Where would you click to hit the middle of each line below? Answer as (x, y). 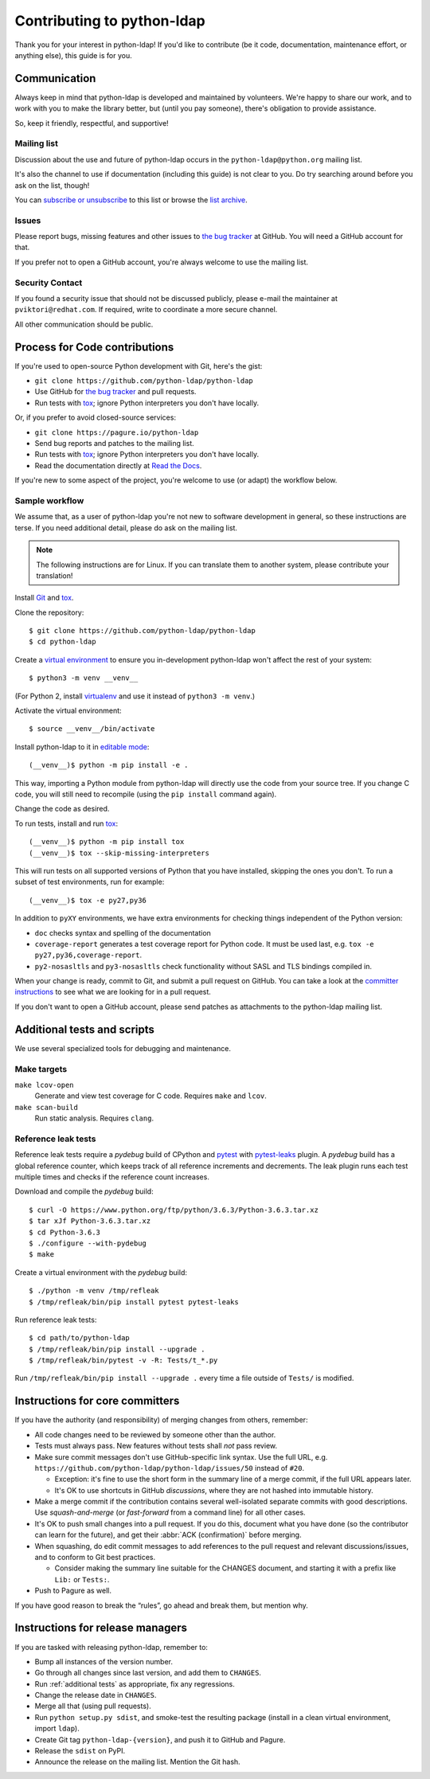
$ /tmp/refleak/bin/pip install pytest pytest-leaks (134, 1302)
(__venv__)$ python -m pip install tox (107, 842)
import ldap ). (57, 1729)
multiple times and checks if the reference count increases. (112, 1177)
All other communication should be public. (84, 324)
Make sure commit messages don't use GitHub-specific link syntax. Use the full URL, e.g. (181, 1456)
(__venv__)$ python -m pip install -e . (109, 765)
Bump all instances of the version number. (104, 1661)
